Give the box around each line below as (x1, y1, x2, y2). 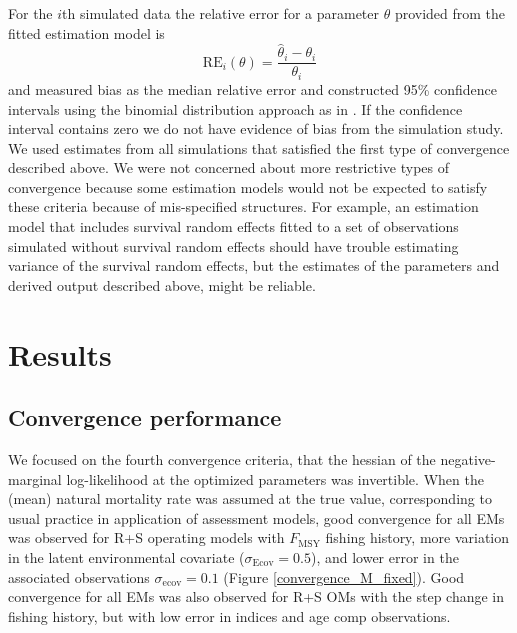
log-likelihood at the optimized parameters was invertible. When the (66, 468, 484, 489)
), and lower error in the (310, 547, 459, 567)
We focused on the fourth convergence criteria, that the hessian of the (8, 449, 436, 470)
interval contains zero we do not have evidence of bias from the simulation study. (8, 118, 504, 139)
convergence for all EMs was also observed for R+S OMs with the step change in (8, 586, 505, 607)
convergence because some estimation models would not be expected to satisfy (8, 176, 488, 197)
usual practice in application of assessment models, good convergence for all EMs (8, 507, 505, 528)
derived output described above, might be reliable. (8, 274, 316, 295)
